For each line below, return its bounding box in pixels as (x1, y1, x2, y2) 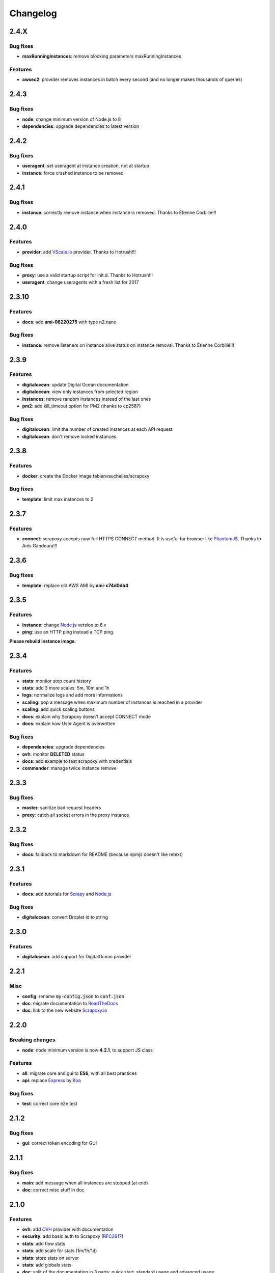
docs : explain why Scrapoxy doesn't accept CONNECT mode (22, 713, 151, 719)
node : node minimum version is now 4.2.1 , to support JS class (22, 1047, 153, 1053)
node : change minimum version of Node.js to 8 (22, 116, 121, 122)
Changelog (9, 8, 57, 19)
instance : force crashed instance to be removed (22, 170, 124, 176)
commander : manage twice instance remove (22, 765, 117, 771)
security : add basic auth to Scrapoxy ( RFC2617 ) (22, 1233, 124, 1239)
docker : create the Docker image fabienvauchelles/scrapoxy (22, 473, 150, 479)
